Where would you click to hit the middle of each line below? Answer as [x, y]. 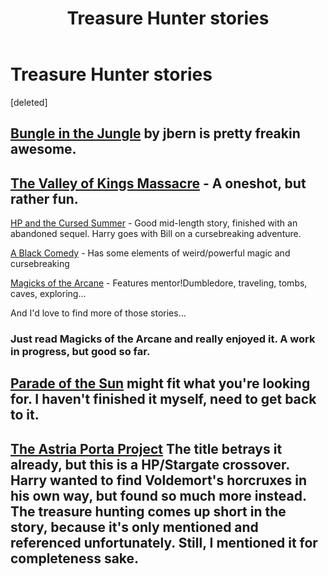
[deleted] [29, 102]
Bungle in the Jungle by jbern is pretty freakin [155, 133]
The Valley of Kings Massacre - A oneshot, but [158, 183]
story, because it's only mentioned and [134, 527]
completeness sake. [75, 558]
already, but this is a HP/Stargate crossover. [150, 464]
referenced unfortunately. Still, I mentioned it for [164, 542]
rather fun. [44, 198]
